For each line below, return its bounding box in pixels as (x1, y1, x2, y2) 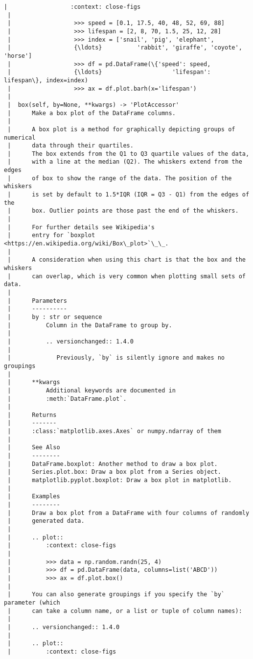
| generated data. (7, 517, 85, 525)
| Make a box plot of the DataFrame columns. (7, 109, 176, 117)
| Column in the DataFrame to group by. (7, 321, 172, 329)
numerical (4, 134, 36, 141)
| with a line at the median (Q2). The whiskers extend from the (7, 158, 242, 166)
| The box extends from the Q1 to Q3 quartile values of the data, (7, 150, 250, 157)
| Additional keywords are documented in (7, 387, 176, 394)
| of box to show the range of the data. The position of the (7, 174, 232, 182)
